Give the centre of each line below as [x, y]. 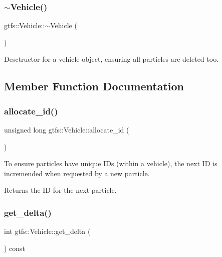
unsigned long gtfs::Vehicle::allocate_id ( [67, 130]
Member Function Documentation [94, 86]
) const [15, 248]
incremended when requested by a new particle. [77, 173]
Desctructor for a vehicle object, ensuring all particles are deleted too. [112, 59]
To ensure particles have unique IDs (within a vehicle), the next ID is [111, 163]
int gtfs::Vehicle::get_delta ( [47, 231]
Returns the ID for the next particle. [60, 190]
